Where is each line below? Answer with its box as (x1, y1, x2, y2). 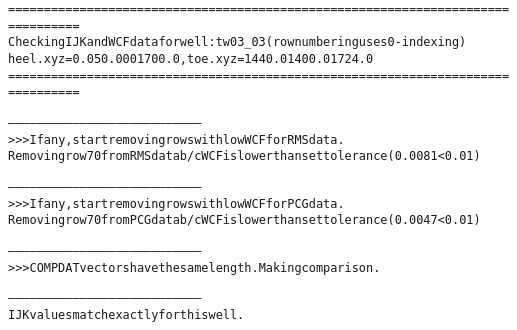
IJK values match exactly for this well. (8, 307, 245, 322)
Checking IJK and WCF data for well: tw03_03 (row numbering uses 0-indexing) (8, 35, 467, 50)
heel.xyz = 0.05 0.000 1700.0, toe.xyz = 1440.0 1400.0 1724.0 (8, 51, 374, 66)
